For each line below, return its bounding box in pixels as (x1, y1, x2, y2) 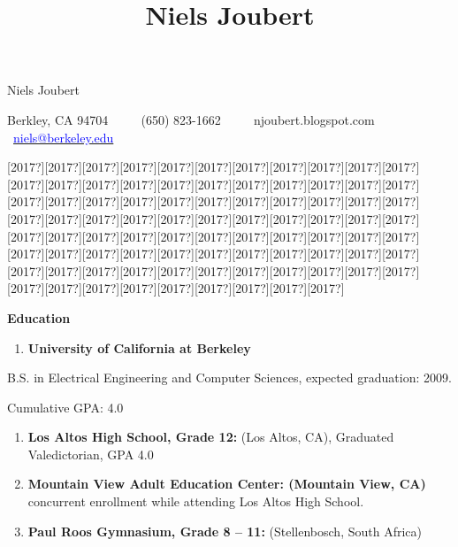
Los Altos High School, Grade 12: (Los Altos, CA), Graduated (27, 428, 394, 446)
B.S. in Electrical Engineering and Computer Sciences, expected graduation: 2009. (7, 368, 452, 387)
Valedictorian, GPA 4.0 (27, 444, 154, 463)
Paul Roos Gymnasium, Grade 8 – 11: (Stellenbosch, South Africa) (27, 521, 422, 540)
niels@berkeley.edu (13, 127, 114, 146)
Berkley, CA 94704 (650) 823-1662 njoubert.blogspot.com (7, 110, 375, 128)
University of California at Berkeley (27, 338, 251, 357)
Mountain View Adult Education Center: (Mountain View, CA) (27, 474, 426, 493)
